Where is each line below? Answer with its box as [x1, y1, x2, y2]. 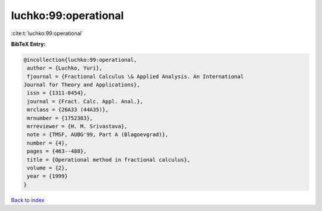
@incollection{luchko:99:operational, [23, 56, 137, 63]
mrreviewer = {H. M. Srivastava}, [27, 123, 128, 130]
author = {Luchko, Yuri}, [27, 65, 103, 71]
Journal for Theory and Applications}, [23, 81, 140, 89]
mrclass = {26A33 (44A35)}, [27, 106, 109, 113]
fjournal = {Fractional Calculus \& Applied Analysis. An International [27, 73, 244, 80]
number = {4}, [27, 140, 68, 146]
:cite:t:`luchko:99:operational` [11, 30, 83, 37]
